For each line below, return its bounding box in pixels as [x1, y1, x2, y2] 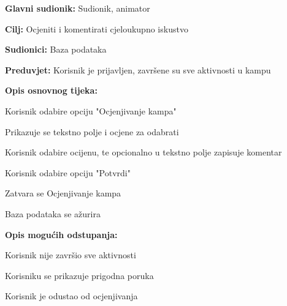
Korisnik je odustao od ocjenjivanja [5, 289, 138, 302]
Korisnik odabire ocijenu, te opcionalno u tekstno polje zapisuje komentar [5, 146, 282, 159]
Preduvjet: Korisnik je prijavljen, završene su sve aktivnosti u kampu [5, 63, 271, 76]
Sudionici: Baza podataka [5, 43, 107, 56]
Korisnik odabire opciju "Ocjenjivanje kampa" [5, 104, 177, 117]
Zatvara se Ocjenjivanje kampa [5, 187, 121, 200]
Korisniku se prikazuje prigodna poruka [5, 269, 154, 282]
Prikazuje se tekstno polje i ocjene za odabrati [5, 125, 179, 138]
